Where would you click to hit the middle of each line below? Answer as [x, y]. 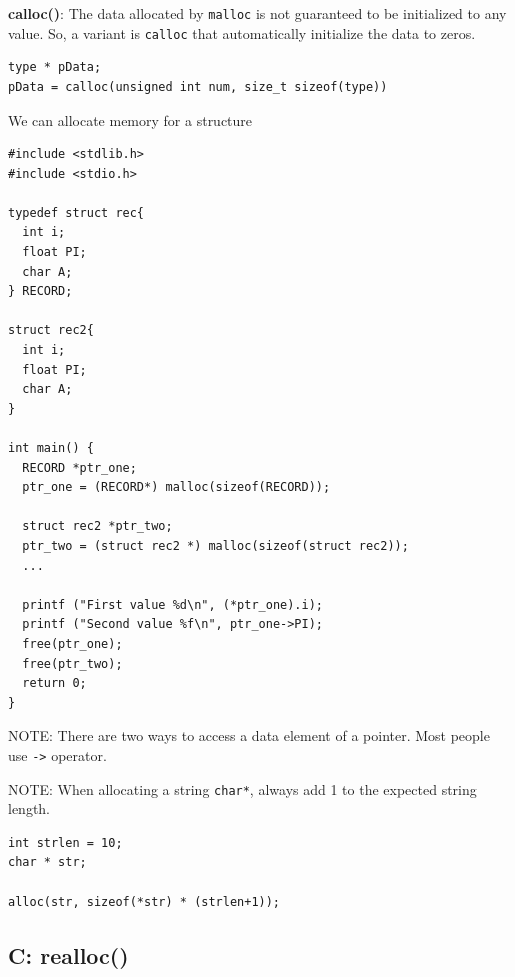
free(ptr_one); [72, 643]
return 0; [54, 683]
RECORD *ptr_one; [79, 467]
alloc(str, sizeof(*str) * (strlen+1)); [144, 901]
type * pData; [55, 67]
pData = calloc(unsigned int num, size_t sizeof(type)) [198, 86]
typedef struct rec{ [76, 212]
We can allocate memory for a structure [130, 119]
